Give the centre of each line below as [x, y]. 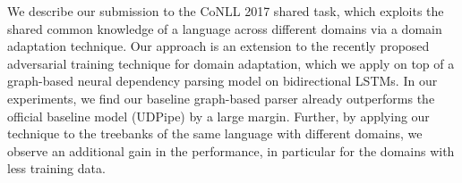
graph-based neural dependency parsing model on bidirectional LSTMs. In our [222, 81]
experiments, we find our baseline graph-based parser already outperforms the [221, 98]
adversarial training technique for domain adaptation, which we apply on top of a [231, 63]
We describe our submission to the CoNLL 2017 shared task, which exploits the [226, 11]
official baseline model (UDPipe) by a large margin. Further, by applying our [218, 116]
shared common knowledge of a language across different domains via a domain [225, 28]
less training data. [56, 168]
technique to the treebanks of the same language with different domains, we [215, 133]
